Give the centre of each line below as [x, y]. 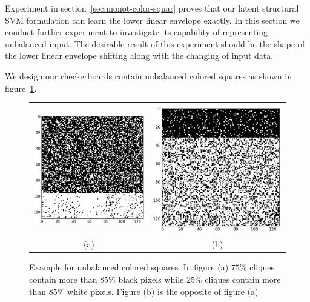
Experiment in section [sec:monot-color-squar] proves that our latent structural [152, 8]
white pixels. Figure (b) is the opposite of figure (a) [163, 291]
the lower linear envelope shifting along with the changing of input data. [139, 55]
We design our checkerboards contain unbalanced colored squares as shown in [148, 75]
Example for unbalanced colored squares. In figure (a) [129, 267]
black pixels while [151, 279]
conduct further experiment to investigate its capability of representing [137, 32]
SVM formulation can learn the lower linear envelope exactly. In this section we [152, 20]
